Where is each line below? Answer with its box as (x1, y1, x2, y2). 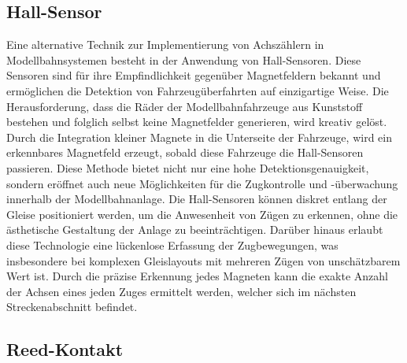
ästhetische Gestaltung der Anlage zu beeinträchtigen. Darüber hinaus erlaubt (6, 221, 383, 238)
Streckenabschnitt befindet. (6, 298, 138, 315)
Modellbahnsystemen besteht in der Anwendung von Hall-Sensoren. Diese (6, 51, 361, 68)
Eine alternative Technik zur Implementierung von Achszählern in (6, 36, 324, 53)
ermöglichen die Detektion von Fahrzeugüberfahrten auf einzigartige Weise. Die (6, 82, 389, 98)
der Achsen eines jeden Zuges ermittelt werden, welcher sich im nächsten (6, 283, 357, 299)
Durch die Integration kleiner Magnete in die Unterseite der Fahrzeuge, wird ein (6, 128, 392, 145)
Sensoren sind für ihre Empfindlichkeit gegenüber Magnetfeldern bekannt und (6, 67, 381, 83)
